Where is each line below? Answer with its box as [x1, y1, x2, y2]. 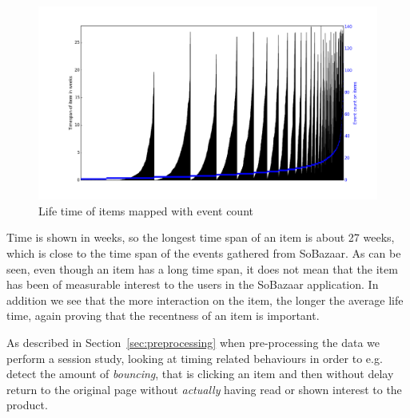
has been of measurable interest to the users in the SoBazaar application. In [6, 276, 379, 293]
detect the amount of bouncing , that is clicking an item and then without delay [6, 365, 394, 382]
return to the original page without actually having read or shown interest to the [6, 381, 402, 397]
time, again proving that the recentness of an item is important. [6, 307, 320, 324]
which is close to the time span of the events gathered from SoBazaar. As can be [6, 245, 401, 261]
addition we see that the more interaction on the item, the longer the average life [6, 291, 404, 308]
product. [6, 396, 48, 413]
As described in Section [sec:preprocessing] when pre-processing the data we [6, 333, 380, 350]
